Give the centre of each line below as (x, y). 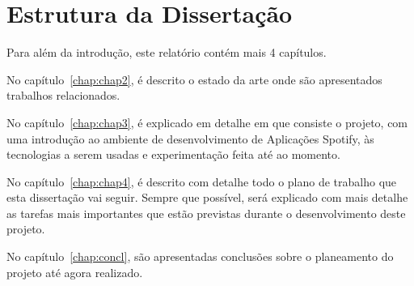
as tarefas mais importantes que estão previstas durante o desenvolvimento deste (206, 213)
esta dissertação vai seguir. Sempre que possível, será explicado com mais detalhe (207, 197)
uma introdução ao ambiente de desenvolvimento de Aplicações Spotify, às (190, 138)
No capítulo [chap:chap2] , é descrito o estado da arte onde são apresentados (194, 79)
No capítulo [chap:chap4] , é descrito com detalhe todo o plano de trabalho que (202, 181)
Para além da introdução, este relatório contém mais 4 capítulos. (167, 52)
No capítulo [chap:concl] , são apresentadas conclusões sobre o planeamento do (200, 256)
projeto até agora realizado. (75, 272)
